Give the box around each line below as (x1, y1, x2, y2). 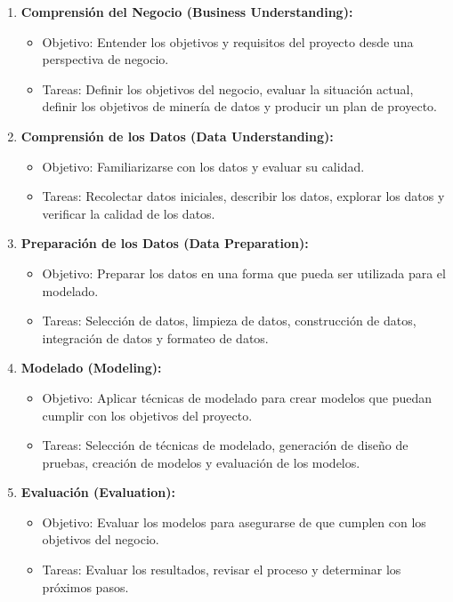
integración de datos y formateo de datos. (42, 328, 269, 347)
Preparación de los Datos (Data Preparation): (20, 234, 309, 253)
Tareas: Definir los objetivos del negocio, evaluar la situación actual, (42, 79, 414, 98)
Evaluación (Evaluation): (20, 483, 175, 502)
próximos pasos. (42, 577, 129, 596)
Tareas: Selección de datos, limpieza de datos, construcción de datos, (42, 311, 417, 330)
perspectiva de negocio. (42, 50, 169, 68)
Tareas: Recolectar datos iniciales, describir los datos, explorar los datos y (42, 187, 445, 205)
